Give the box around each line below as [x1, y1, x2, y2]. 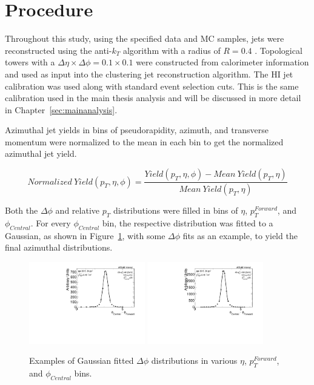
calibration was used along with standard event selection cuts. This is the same [5, 79, 299, 92]
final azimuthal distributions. [5, 241, 113, 254]
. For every [30, 216, 71, 229]
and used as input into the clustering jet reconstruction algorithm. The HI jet [5, 67, 293, 80]
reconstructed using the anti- [5, 44, 112, 56]
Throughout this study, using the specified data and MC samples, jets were [5, 32, 284, 45]
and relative [55, 203, 99, 216]
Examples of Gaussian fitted [29, 354, 134, 367]
